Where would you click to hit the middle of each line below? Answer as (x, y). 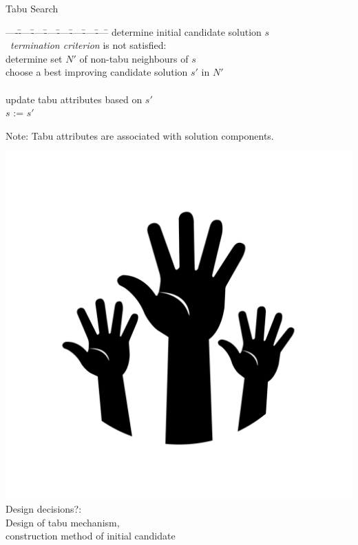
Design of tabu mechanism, (63, 522)
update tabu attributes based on (74, 99)
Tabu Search (32, 8)
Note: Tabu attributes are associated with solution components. (140, 135)
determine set (34, 58)
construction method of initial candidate (91, 536)
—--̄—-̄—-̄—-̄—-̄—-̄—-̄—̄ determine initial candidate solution (134, 31)
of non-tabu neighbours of (134, 58)
